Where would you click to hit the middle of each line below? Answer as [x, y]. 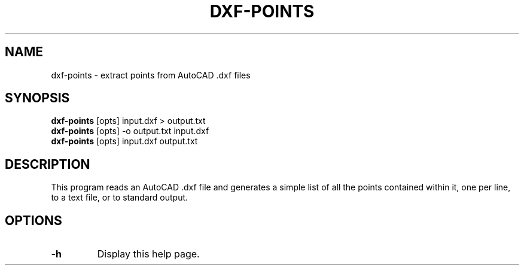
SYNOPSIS [37, 98]
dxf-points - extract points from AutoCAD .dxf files [151, 75]
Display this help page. [148, 254]
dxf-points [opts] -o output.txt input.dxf [130, 131]
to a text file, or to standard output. [120, 198]
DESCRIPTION [48, 164]
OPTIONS [33, 220]
